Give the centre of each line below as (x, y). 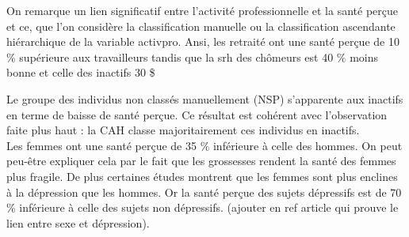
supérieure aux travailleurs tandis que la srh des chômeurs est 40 (176, 56)
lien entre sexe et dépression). (78, 222)
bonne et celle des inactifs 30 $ (81, 72)
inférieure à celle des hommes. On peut (308, 145)
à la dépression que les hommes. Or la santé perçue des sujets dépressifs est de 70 (204, 192)
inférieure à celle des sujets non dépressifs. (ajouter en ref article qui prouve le (209, 207)
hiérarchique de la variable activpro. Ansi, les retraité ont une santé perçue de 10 (203, 41)
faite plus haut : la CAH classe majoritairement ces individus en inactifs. (183, 130)
